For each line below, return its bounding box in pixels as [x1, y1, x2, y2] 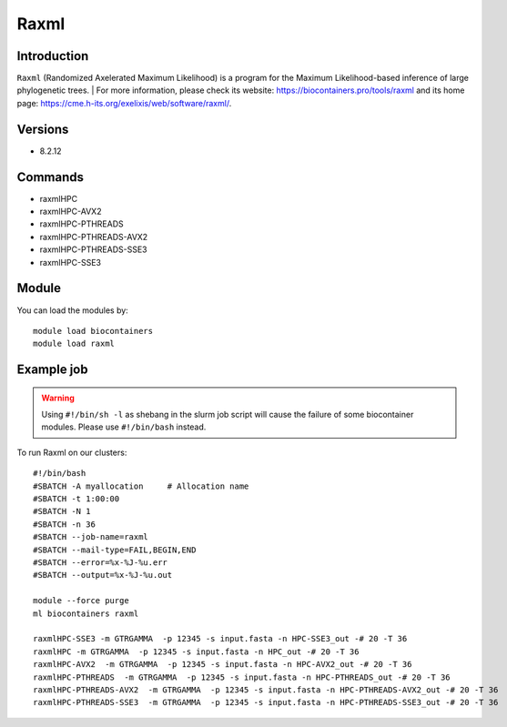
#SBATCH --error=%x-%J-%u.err [33, 558, 168, 568]
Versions [16, 121, 69, 136]
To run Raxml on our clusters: [16, 447, 127, 458]
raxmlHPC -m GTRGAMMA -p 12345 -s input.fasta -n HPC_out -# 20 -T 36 [33, 646, 360, 657]
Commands [16, 169, 85, 185]
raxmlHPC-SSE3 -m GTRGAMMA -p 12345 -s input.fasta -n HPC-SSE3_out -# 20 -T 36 [33, 633, 408, 644]
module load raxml [33, 338, 116, 349]
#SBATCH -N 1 [33, 506, 91, 517]
